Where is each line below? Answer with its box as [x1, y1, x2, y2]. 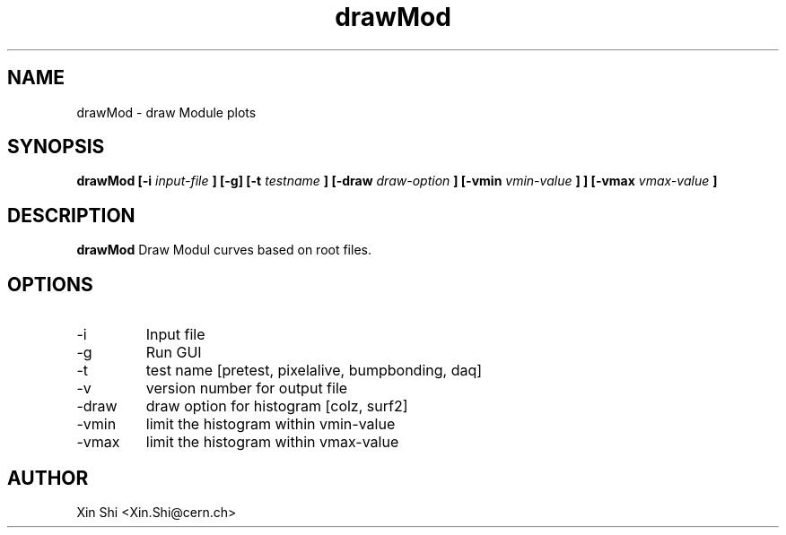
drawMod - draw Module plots [76, 104, 257, 120]
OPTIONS [7, 272, 93, 296]
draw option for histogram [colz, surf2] [145, 397, 408, 416]
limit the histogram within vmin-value [145, 415, 396, 434]
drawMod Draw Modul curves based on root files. [76, 242, 371, 258]
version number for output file [145, 379, 348, 398]
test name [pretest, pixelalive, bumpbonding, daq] [145, 361, 483, 380]
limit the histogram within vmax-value [145, 433, 399, 452]
